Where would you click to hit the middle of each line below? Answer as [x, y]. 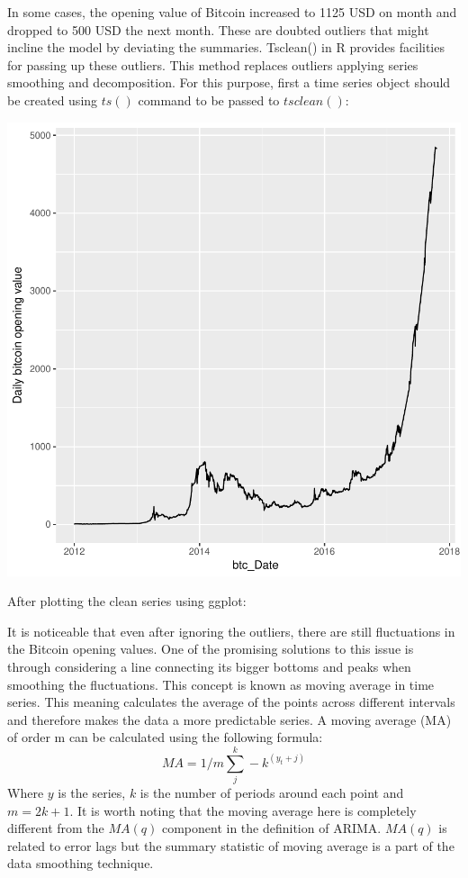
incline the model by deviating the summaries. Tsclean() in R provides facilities [226, 47]
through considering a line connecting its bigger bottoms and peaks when [209, 666]
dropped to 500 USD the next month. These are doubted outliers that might [218, 29]
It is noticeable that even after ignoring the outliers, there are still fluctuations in [231, 631]
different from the [56, 828]
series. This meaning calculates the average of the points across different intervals [231, 702]
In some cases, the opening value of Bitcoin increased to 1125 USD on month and [232, 12]
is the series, [92, 793]
